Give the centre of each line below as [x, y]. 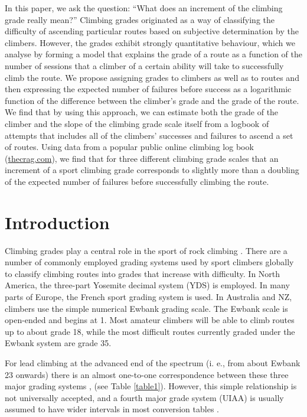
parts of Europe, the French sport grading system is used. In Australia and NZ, [148, 297]
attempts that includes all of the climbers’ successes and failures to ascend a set [149, 135]
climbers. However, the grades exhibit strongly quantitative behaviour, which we [150, 42]
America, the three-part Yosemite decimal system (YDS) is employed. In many [147, 285]
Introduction [57, 222]
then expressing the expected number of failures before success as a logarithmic [148, 89]
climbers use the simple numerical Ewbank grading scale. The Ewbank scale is [146, 308]
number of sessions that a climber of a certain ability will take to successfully [144, 65]
